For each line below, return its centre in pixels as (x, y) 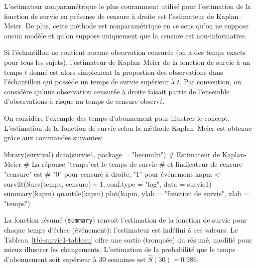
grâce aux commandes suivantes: (54, 137)
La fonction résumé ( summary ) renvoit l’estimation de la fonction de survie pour (126, 220)
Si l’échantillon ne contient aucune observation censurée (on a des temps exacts (125, 52)
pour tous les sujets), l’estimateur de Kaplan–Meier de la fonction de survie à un (127, 62)
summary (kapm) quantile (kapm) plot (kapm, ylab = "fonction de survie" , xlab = (127, 193)
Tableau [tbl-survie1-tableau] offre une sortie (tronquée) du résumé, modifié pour (128, 239)
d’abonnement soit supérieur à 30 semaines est (75, 259)
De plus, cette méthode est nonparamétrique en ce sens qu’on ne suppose (137, 26)
